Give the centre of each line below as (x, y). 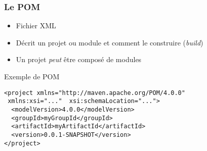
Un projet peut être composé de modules (79, 59)
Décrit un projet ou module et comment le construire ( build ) (110, 42)
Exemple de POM (32, 76)
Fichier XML (36, 26)
